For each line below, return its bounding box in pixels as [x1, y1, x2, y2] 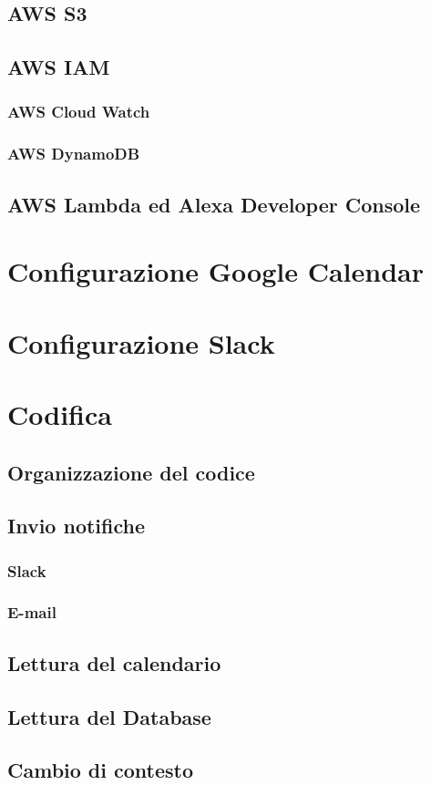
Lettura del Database [7, 702, 211, 730]
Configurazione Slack [7, 324, 275, 361]
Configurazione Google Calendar [7, 253, 425, 290]
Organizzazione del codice [7, 458, 255, 486]
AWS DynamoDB [7, 142, 140, 165]
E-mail [7, 601, 56, 624]
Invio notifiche [7, 511, 146, 540]
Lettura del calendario [7, 648, 221, 677]
